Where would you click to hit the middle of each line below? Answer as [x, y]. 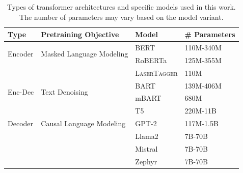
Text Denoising [64, 91]
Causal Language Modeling [83, 123]
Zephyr [146, 161]
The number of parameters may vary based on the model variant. [121, 17]
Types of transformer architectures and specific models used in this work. [121, 7]
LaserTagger [156, 73]
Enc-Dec [21, 91]
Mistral [146, 148]
